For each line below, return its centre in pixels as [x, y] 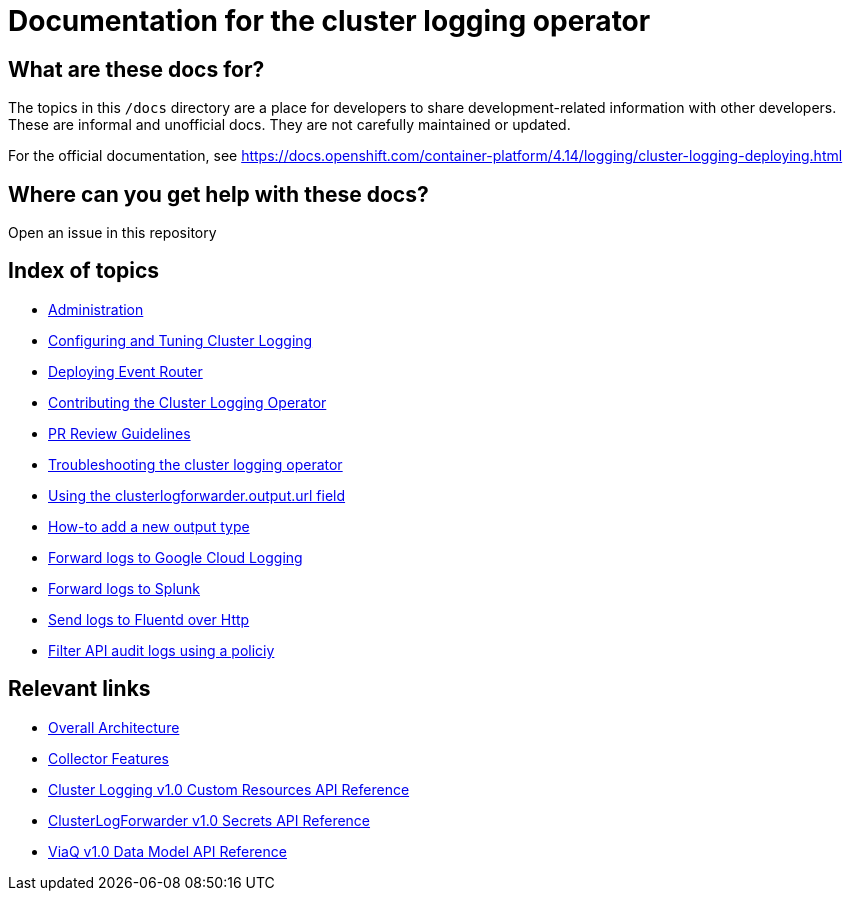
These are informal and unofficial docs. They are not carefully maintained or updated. [289, 125]
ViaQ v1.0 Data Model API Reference [167, 851]
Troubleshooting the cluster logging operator [195, 464]
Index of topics [84, 271]
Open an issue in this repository [112, 233]
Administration [96, 309]
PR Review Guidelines [119, 433]
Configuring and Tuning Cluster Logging [180, 340]
